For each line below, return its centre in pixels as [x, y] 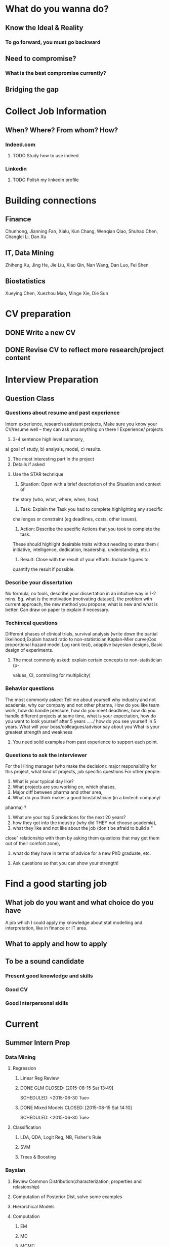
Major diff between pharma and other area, [57, 792]
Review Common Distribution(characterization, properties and [77, 1181]
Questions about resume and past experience [62, 413]
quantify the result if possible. [44, 569]
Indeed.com [20, 144]
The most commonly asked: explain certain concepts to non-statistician [87, 660]
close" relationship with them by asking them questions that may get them [82, 838]
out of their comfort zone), [33, 844]
